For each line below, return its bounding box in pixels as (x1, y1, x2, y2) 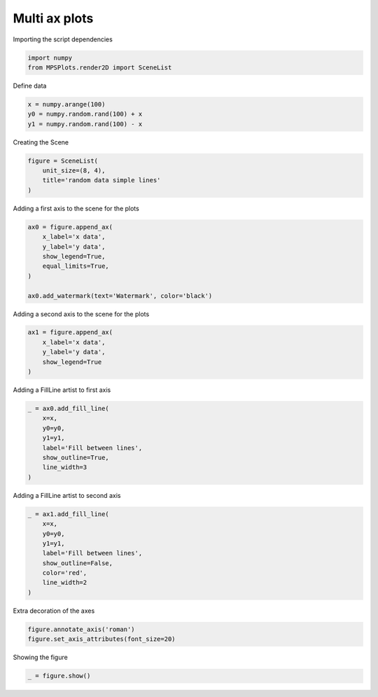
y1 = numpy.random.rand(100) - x (27, 120, 143, 128)
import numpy (27, 53, 73, 62)
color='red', (42, 569, 87, 577)
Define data (13, 81, 47, 90)
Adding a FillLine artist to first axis (13, 386, 111, 394)
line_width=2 (42, 578, 87, 587)
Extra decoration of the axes (13, 607, 95, 615)
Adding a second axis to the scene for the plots (13, 309, 150, 318)
